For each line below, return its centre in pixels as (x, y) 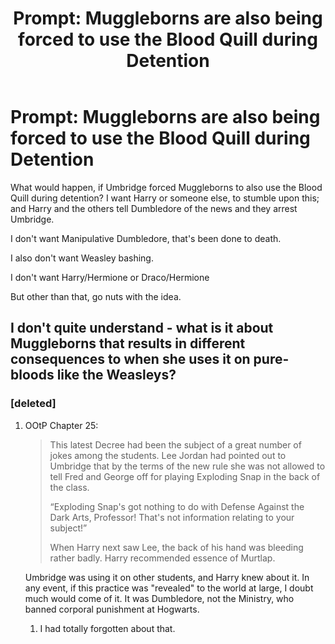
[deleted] (33, 404)
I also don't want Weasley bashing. (82, 258)
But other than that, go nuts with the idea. (96, 296)
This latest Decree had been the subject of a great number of (175, 444)
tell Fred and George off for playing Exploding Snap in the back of (185, 476)
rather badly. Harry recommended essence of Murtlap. (162, 558)
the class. (69, 487)
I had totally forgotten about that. (107, 628)
